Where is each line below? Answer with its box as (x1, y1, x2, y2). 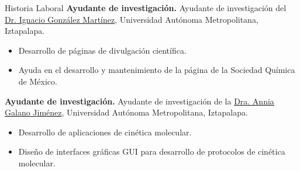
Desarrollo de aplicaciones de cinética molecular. (18, 125, 192, 138)
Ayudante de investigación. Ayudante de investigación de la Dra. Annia (5, 95, 274, 107)
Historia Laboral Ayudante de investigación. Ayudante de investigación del (5, 2, 287, 13)
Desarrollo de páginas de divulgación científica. (18, 44, 187, 56)
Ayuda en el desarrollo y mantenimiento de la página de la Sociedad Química (18, 64, 295, 76)
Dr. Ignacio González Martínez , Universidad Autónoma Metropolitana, (5, 13, 258, 25)
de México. (18, 75, 57, 87)
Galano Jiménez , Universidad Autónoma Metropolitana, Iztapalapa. (5, 106, 248, 118)
